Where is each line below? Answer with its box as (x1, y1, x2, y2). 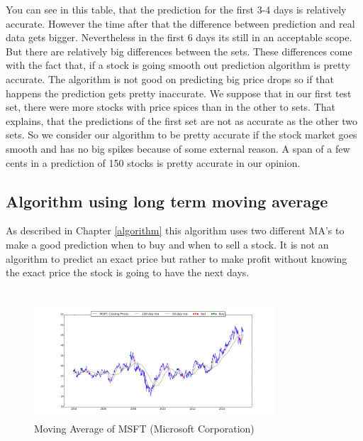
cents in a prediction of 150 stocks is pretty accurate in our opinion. (6, 155, 301, 170)
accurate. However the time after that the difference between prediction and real (6, 16, 355, 31)
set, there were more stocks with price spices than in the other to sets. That (6, 99, 335, 114)
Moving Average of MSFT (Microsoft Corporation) (34, 420, 255, 435)
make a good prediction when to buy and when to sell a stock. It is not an (6, 236, 329, 251)
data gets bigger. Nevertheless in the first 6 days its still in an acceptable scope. (6, 30, 352, 45)
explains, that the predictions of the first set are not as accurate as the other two (6, 113, 358, 128)
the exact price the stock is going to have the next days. (6, 265, 250, 280)
